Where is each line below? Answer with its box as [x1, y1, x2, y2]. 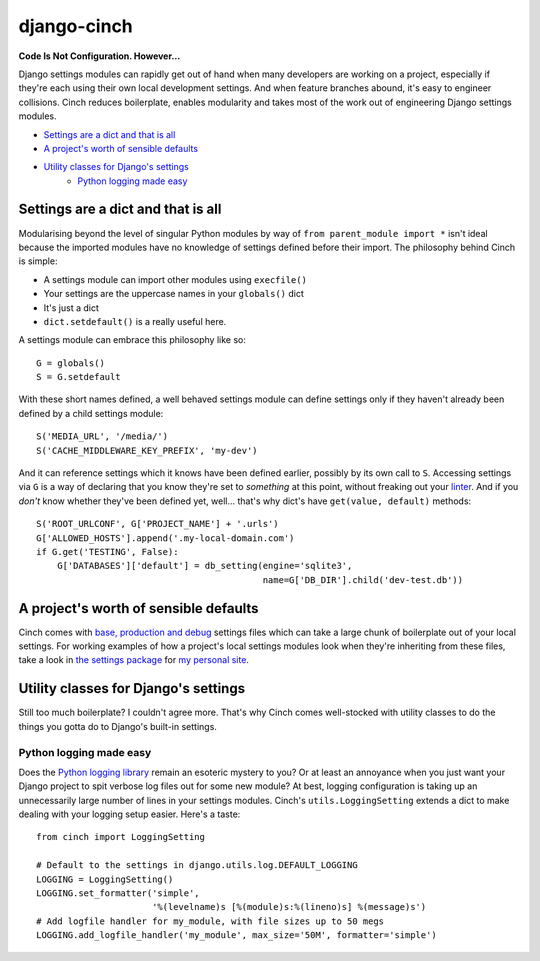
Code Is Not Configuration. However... [18, 50, 181, 62]
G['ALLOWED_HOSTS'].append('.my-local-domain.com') [36, 532, 295, 544]
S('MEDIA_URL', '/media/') [36, 431, 169, 442]
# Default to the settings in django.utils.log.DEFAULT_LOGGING [36, 860, 359, 871]
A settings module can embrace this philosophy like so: [18, 334, 247, 346]
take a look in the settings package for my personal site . [18, 654, 250, 666]
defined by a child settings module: [18, 407, 164, 419]
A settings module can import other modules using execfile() [43, 273, 307, 285]
